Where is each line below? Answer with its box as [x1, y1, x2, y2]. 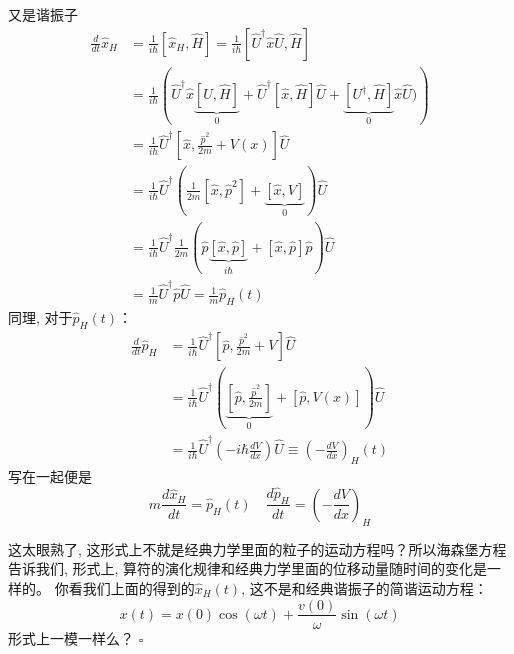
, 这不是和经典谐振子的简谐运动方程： [241, 577, 488, 598]
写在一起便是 [8, 465, 92, 486]
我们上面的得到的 [82, 577, 195, 598]
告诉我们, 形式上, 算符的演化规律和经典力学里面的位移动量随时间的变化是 [8, 558, 488, 579]
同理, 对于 [8, 306, 73, 327]
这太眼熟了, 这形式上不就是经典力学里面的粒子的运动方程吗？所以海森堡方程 [8, 538, 507, 559]
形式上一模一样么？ [8, 627, 134, 648]
